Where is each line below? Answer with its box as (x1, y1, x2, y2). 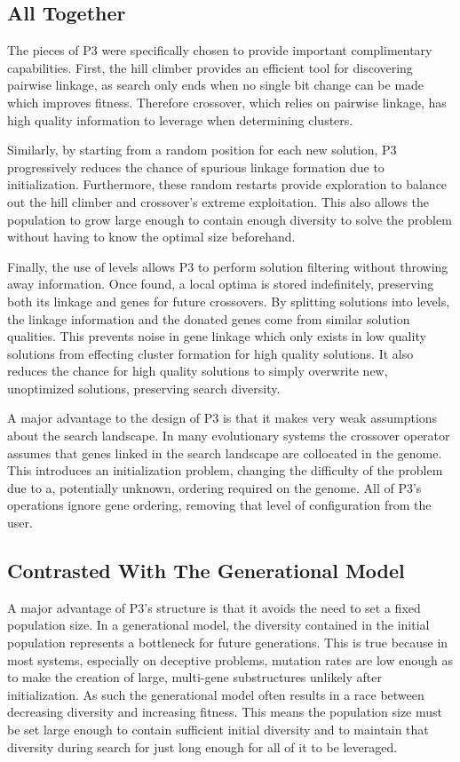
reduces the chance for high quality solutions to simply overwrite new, (7, 361, 388, 380)
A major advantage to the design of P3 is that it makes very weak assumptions (7, 409, 438, 427)
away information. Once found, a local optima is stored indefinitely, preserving (7, 274, 434, 293)
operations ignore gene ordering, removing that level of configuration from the (7, 496, 432, 514)
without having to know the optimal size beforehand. (7, 227, 296, 246)
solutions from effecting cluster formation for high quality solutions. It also (7, 344, 414, 362)
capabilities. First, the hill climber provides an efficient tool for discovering (7, 58, 413, 76)
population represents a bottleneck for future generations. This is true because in (7, 633, 448, 652)
